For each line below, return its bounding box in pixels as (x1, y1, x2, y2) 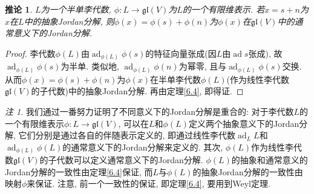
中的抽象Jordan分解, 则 (24, 15, 114, 27)
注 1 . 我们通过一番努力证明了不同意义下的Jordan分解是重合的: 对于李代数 (5, 105, 294, 117)
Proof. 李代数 (5, 47, 56, 59)
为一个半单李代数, (41, 3, 111, 15)
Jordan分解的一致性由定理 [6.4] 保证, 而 (5, 165, 153, 178)
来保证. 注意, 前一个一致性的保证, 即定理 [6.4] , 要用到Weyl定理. (27, 177, 270, 190)
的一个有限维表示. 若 (182, 3, 265, 15)
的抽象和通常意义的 (231, 154, 308, 166)
